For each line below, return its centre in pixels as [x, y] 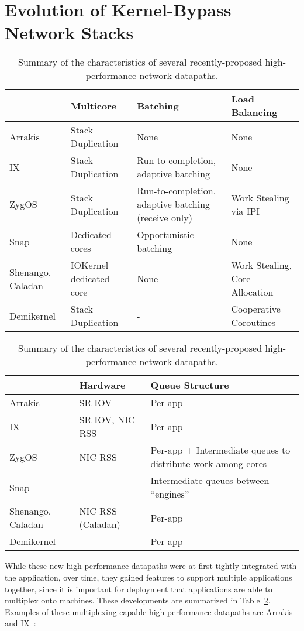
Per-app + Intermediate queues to [220, 450]
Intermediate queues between [210, 481]
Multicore [94, 105]
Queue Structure [190, 385]
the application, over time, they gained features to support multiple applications [148, 577]
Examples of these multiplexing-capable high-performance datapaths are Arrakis [149, 611]
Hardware [102, 385]
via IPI [246, 211]
